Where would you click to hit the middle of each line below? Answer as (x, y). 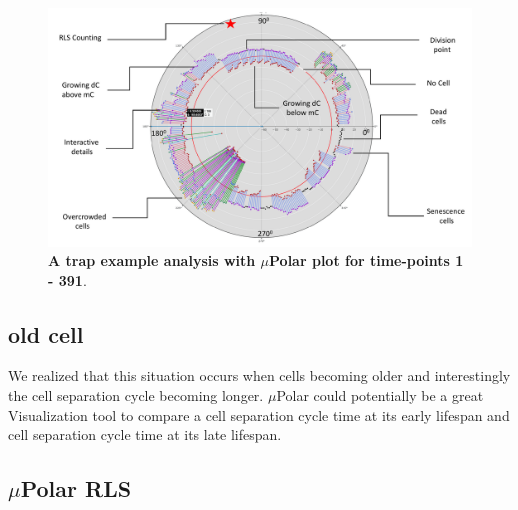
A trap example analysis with (152, 260)
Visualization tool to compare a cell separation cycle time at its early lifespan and (259, 414)
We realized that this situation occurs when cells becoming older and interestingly (259, 375)
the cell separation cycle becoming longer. (136, 395)
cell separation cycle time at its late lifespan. (145, 434)
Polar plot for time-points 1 (366, 260)
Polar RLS (76, 488)
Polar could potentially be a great (380, 395)
